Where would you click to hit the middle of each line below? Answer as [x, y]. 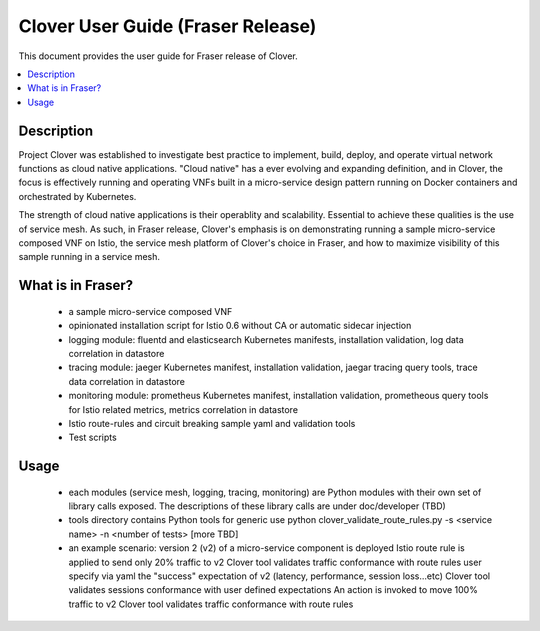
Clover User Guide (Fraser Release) [167, 26]
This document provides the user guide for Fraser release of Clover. [158, 56]
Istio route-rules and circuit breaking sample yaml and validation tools [212, 423]
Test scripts [92, 437]
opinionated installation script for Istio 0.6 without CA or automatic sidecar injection [240, 326]
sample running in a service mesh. [89, 257]
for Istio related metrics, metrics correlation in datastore [183, 409]
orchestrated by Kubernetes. [77, 196]
